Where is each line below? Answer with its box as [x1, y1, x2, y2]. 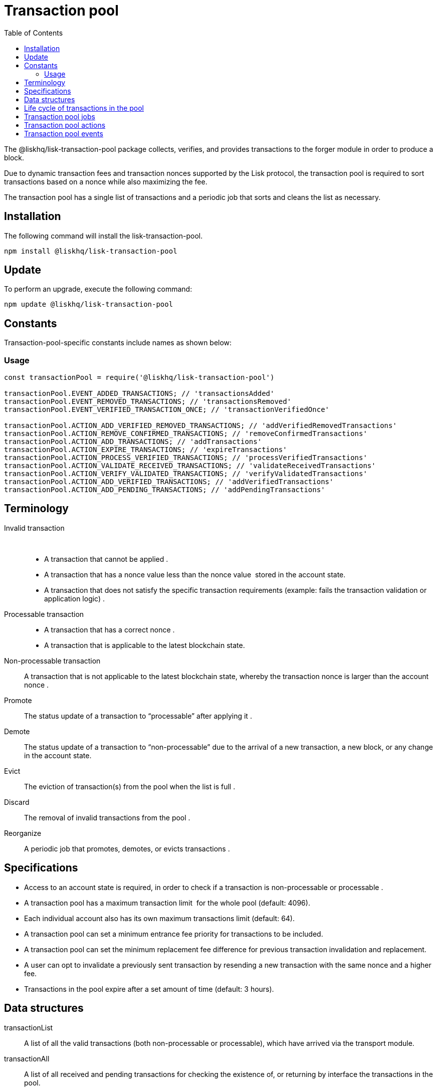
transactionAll [4, 1054, 50, 1063]
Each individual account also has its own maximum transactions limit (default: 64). [24, 914, 295, 923]
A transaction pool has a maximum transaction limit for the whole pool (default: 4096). [24, 898, 310, 907]
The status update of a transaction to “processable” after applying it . [24, 711, 252, 720]
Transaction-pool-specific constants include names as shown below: [4, 338, 232, 347]
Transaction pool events [24, 129, 103, 138]
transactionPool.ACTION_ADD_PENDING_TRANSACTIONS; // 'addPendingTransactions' [4, 486, 325, 494]
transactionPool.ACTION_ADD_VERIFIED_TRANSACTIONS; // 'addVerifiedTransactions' [4, 478, 334, 486]
